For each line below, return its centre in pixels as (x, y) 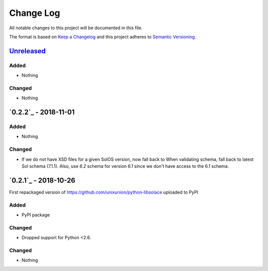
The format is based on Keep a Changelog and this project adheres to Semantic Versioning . (102, 37)
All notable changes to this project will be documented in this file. (76, 28)
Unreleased (28, 51)
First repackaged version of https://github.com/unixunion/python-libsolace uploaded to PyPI (104, 192)
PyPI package (36, 215)
